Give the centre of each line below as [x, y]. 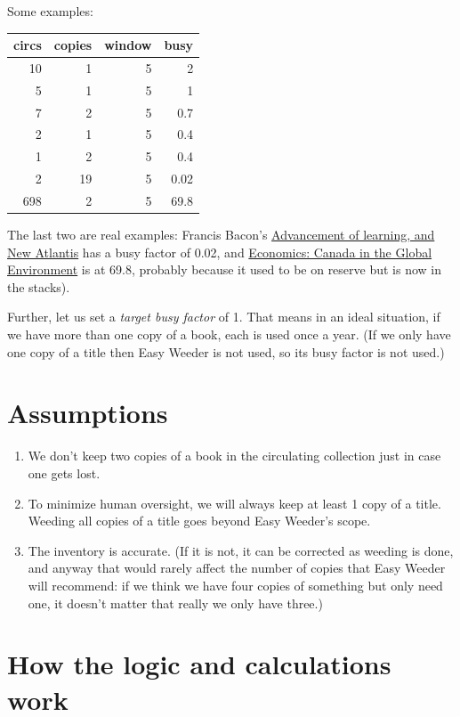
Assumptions [88, 413]
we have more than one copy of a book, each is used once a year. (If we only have [229, 334]
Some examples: [50, 11]
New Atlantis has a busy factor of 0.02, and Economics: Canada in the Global [220, 252]
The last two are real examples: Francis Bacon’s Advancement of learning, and [221, 235]
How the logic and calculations [199, 664]
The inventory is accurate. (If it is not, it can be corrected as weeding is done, [241, 550]
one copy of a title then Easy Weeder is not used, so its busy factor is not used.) [226, 351]
